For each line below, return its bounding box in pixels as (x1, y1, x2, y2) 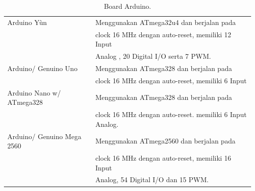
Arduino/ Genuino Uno (7, 63, 77, 73)
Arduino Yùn (7, 17, 47, 27)
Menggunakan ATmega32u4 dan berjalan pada (95, 17, 236, 27)
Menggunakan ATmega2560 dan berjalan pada (95, 136, 235, 146)
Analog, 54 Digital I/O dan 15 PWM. (95, 174, 209, 185)
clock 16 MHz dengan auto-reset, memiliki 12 (95, 29, 231, 39)
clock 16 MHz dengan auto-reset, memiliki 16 (95, 152, 231, 163)
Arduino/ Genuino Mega (7, 131, 81, 141)
